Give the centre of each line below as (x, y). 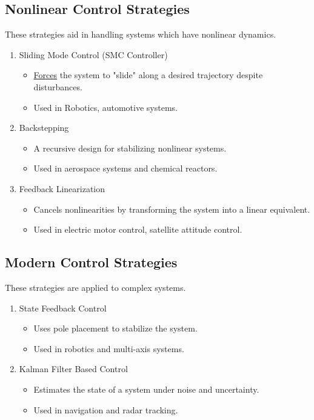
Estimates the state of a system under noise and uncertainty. (146, 389)
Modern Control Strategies (91, 262)
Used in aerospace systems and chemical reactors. (125, 168)
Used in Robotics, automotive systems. (105, 107)
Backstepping (44, 128)
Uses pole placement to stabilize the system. (115, 328)
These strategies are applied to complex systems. (95, 287)
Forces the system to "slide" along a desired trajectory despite (148, 75)
